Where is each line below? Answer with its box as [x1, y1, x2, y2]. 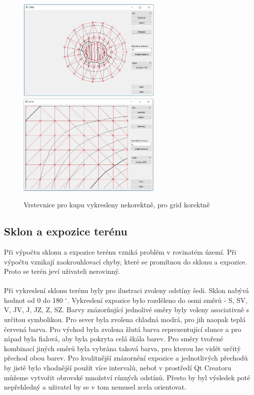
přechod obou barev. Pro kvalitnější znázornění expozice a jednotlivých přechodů [4, 353, 248, 363]
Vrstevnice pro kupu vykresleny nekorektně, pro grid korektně [24, 199, 210, 210]
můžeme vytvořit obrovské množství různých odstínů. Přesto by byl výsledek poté [4, 372, 251, 382]
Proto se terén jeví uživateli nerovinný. [4, 266, 120, 276]
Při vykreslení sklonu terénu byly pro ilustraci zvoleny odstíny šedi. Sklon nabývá [4, 285, 249, 296]
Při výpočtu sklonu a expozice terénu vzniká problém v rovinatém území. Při [4, 246, 236, 257]
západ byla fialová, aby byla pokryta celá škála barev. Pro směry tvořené [4, 333, 224, 344]
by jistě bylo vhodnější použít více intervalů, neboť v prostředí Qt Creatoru [4, 362, 231, 373]
